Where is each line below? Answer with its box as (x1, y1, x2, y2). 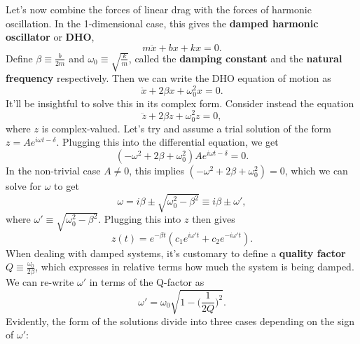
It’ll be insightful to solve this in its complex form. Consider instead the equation (6, 95, 354, 110)
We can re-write (6, 275, 74, 289)
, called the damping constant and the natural (128, 50, 342, 65)
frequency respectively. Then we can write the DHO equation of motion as (6, 71, 331, 85)
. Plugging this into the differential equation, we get (56, 135, 279, 149)
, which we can (284, 163, 348, 177)
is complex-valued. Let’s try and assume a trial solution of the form (41, 121, 331, 135)
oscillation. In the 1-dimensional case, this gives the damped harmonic (6, 15, 319, 30)
